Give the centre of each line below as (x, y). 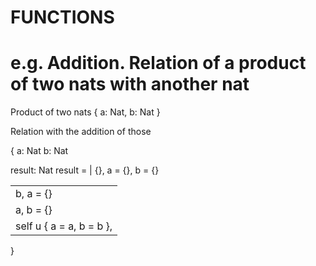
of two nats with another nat (130, 84)
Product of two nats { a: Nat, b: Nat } (85, 112)
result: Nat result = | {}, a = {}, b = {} (85, 170)
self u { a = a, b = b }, (64, 226)
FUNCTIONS (62, 17)
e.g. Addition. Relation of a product (158, 63)
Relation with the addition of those (81, 132)
